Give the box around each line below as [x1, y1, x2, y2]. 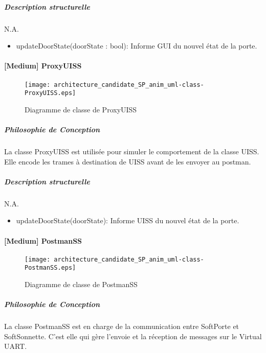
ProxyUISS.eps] [25, 89, 76, 97]
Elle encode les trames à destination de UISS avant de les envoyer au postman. [4, 156, 251, 167]
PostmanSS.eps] [25, 264, 76, 272]
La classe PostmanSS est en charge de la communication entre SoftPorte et [4, 321, 239, 332]
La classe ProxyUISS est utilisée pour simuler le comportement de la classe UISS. [4, 146, 259, 157]
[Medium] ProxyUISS [4, 60, 82, 71]
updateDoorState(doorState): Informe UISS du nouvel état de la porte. [16, 215, 239, 226]
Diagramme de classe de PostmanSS [25, 279, 138, 290]
